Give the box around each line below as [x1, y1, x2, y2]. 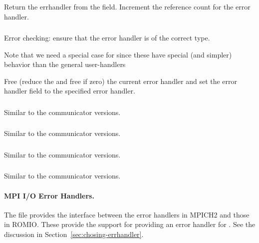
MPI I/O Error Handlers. [4, 190, 94, 200]
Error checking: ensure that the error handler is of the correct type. [4, 32, 210, 43]
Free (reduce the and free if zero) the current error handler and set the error [4, 75, 238, 86]
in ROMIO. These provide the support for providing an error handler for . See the [4, 219, 256, 229]
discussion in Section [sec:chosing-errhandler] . [4, 229, 144, 239]
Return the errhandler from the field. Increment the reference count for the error [4, 1, 251, 11]
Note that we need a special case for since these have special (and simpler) [4, 49, 232, 59]
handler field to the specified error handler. [4, 85, 135, 96]
